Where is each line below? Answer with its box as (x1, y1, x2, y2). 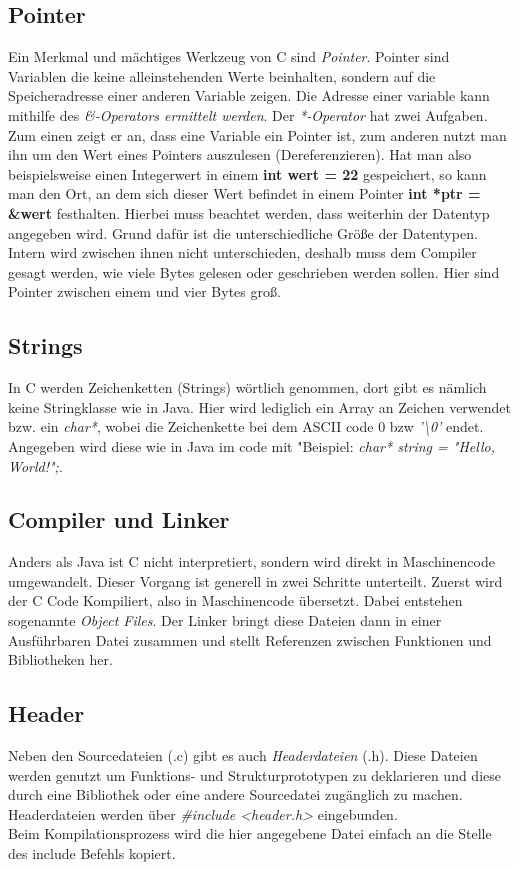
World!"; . (8, 455, 63, 476)
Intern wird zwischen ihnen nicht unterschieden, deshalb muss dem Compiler (8, 242, 477, 263)
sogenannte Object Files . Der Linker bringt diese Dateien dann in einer (8, 610, 442, 631)
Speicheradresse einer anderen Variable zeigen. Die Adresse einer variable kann (8, 85, 490, 106)
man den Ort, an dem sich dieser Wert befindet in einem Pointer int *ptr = (8, 183, 481, 204)
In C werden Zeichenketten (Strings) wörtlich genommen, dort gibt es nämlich (8, 377, 487, 398)
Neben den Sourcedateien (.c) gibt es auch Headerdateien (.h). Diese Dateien (8, 745, 478, 766)
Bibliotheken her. (8, 649, 113, 670)
